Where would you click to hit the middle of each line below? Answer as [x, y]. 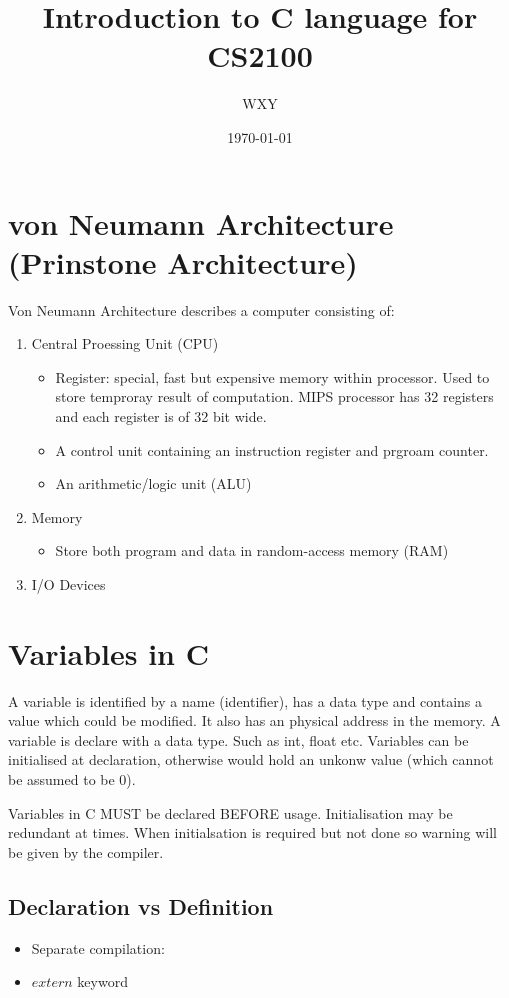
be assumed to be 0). [72, 779]
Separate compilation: [98, 947]
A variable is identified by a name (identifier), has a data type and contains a [245, 700]
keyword [102, 981]
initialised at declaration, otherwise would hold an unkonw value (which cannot [251, 759]
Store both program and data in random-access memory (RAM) [252, 550]
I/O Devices [68, 583]
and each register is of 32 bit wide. [161, 416]
